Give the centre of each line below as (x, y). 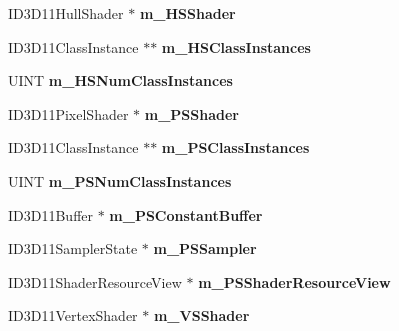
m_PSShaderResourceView (294, 281)
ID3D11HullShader (66, 13)
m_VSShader (201, 315)
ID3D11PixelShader (68, 113)
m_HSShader (187, 13)
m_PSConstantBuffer (186, 214)
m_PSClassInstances (235, 147)
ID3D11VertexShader (73, 315)
